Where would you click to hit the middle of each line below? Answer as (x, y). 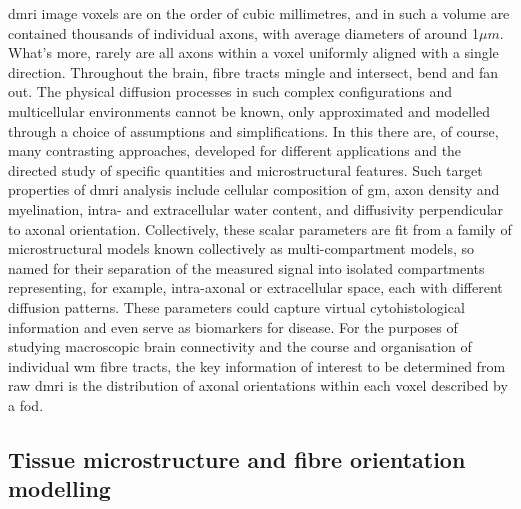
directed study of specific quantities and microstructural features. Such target (245, 169)
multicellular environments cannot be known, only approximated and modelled (249, 110)
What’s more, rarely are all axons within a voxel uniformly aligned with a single (253, 52)
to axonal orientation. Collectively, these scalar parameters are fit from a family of (260, 228)
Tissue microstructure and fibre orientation (237, 458)
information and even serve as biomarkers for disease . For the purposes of (233, 326)
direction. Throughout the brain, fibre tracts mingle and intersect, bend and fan (253, 71)
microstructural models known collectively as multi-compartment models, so (241, 248)
